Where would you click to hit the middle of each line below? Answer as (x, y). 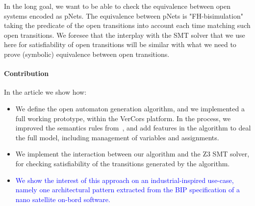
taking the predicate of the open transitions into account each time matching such (127, 25)
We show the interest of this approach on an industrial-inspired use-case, (125, 180)
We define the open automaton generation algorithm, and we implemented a (130, 108)
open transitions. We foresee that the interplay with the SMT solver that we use (125, 35)
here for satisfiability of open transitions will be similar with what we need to (120, 44)
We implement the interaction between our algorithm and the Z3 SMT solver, (132, 154)
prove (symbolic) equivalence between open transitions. (87, 54)
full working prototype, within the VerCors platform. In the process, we (123, 118)
